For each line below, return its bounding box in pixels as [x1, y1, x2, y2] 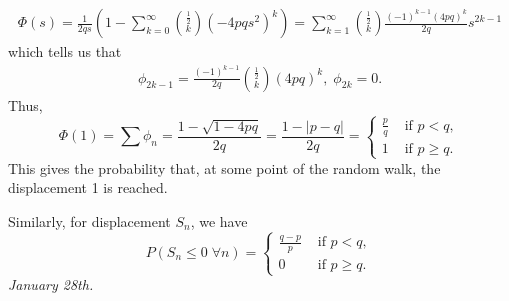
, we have [190, 211, 248, 232]
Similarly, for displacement [8, 211, 171, 232]
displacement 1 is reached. [8, 177, 168, 198]
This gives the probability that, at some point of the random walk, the [8, 157, 441, 178]
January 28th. [8, 274, 94, 295]
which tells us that [8, 41, 122, 62]
